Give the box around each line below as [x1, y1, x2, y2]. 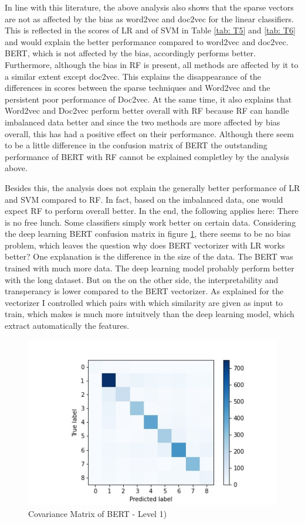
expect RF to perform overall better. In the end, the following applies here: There [5, 205, 299, 217]
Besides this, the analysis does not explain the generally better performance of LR [5, 181, 300, 193]
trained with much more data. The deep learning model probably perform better [5, 262, 294, 274]
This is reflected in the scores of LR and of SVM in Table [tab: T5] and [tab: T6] [5, 24, 296, 36]
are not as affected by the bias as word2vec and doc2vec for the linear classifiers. [5, 12, 294, 25]
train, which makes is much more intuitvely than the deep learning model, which [5, 308, 294, 320]
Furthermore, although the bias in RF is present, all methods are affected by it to [5, 58, 299, 70]
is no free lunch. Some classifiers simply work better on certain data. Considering [5, 216, 296, 228]
